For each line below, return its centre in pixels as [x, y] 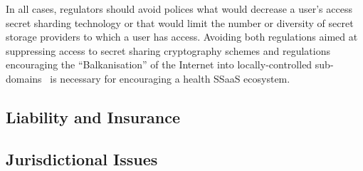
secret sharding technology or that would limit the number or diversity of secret [180, 22]
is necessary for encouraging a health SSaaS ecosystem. [170, 78]
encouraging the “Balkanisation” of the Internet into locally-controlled [159, 64]
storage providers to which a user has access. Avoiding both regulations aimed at [182, 37]
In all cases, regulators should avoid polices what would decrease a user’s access [179, 9]
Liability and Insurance [93, 116]
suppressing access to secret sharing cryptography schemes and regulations [168, 50]
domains [24, 78]
